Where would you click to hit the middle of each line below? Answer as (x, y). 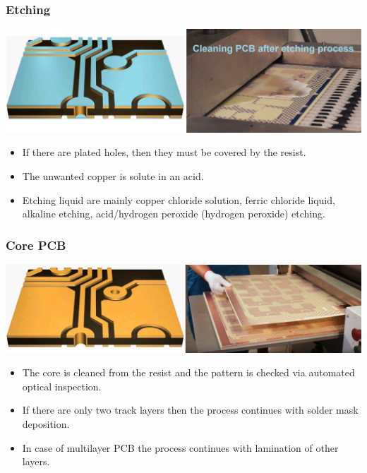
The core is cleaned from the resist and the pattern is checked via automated (188, 372)
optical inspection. (62, 386)
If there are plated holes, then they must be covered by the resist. (164, 152)
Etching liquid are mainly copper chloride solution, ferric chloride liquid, (179, 199)
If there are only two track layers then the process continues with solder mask (190, 410)
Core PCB (36, 245)
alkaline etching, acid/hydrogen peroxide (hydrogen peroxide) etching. (174, 214)
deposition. (46, 423)
